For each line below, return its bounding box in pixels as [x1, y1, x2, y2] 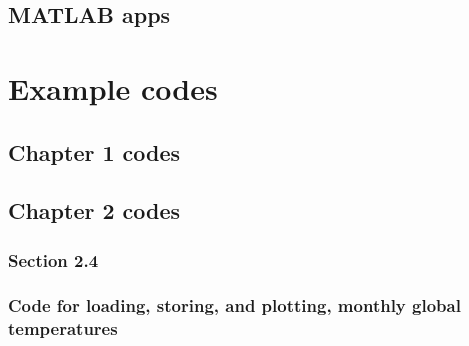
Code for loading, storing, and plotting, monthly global [8, 293, 461, 318]
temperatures [8, 316, 118, 341]
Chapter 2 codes [8, 195, 181, 226]
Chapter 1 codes [8, 136, 181, 167]
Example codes [8, 67, 218, 108]
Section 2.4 [8, 247, 99, 272]
